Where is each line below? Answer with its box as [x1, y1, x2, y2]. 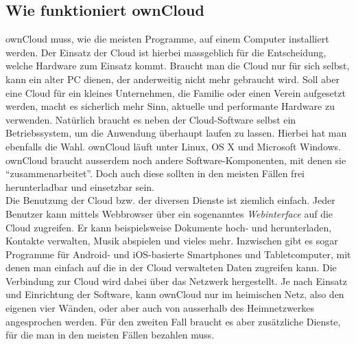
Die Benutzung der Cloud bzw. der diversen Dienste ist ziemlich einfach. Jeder [5, 193, 335, 207]
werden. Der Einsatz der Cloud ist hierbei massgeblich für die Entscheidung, [5, 45, 327, 59]
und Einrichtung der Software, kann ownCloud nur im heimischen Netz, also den [5, 287, 344, 301]
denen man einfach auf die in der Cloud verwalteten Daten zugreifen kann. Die [5, 260, 337, 275]
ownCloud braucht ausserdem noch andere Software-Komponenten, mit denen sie [5, 152, 346, 167]
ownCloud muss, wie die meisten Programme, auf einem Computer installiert [5, 32, 329, 46]
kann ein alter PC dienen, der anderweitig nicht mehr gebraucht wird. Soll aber [5, 71, 340, 86]
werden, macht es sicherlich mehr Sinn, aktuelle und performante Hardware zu [5, 99, 335, 113]
